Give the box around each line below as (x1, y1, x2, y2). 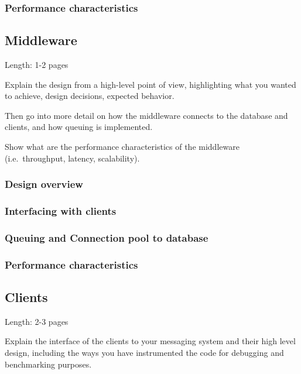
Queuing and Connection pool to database (5, 230, 208, 245)
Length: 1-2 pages (5, 59, 69, 71)
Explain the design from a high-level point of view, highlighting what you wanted (5, 78, 296, 90)
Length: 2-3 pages (5, 315, 69, 327)
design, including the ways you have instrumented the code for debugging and (5, 346, 284, 358)
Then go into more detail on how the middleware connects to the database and (5, 109, 288, 121)
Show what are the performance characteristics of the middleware (5, 140, 240, 153)
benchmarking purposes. (5, 358, 92, 370)
